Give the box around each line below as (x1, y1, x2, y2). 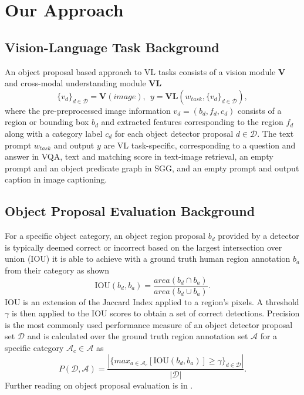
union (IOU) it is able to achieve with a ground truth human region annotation (5, 252, 291, 265)
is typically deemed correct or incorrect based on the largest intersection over (5, 241, 282, 253)
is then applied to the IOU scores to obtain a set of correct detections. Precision (11, 307, 300, 319)
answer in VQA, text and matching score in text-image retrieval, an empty (5, 150, 273, 163)
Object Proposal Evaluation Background (5, 202, 255, 220)
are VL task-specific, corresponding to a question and (103, 139, 296, 151)
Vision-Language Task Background (5, 38, 219, 56)
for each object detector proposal (114, 127, 234, 139)
